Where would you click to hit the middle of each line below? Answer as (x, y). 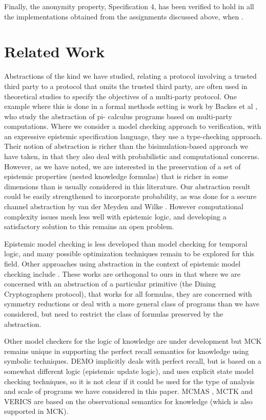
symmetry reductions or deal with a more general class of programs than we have (132, 304)
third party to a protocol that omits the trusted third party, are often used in (126, 86)
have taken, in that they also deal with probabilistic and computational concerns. (132, 156)
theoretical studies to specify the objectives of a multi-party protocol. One (120, 96)
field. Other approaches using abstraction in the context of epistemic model (122, 263)
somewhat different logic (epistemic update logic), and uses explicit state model (129, 371)
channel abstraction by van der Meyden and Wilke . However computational (124, 206)
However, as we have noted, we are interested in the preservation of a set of (122, 166)
